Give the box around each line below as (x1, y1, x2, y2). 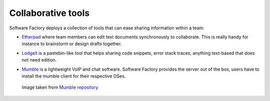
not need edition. (21, 57, 57, 63)
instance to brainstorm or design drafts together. (21, 41, 122, 47)
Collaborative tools (9, 7, 90, 18)
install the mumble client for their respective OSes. (21, 73, 126, 79)
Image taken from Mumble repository (21, 85, 98, 91)
